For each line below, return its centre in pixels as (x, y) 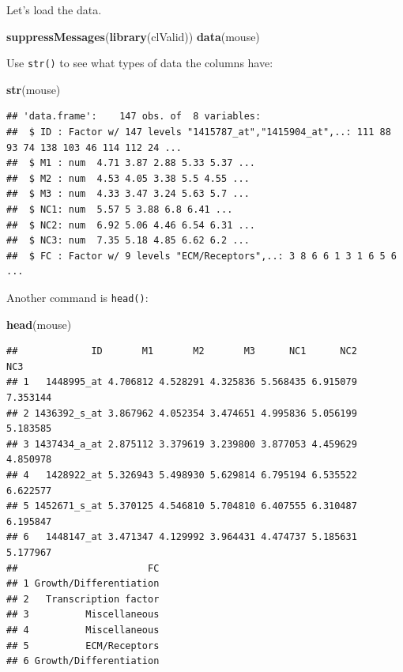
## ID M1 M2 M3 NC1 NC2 (182, 351)
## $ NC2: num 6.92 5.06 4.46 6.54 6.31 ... (131, 225)
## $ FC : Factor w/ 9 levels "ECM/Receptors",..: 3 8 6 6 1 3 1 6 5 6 (201, 256)
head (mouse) (39, 324)
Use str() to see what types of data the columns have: (140, 63)
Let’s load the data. (54, 9)
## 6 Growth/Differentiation (83, 661)
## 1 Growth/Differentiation (83, 584)
